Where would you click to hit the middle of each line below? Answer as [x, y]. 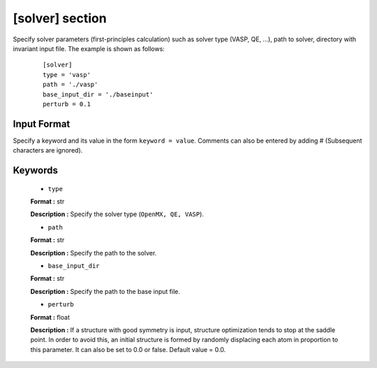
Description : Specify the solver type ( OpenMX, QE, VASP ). [117, 214]
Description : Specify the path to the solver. [94, 253]
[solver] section [60, 18]
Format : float [50, 317]
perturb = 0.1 [67, 104]
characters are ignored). [48, 150]
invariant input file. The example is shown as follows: [89, 48]
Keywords [36, 170]
